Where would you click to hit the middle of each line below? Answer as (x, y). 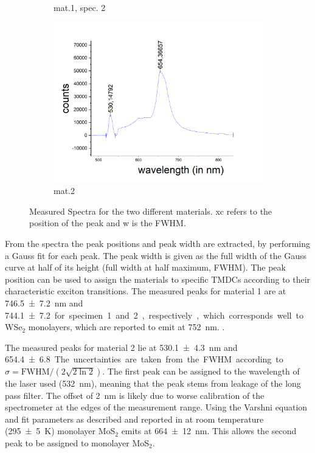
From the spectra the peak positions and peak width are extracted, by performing (157, 243)
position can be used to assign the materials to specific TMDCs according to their (158, 279)
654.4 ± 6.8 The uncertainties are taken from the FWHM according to (144, 359)
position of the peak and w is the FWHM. (108, 223)
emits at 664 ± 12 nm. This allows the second (209, 431)
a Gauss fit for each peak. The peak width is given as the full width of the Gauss (156, 255)
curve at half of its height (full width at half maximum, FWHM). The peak (145, 267)
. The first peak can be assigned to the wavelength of (201, 371)
